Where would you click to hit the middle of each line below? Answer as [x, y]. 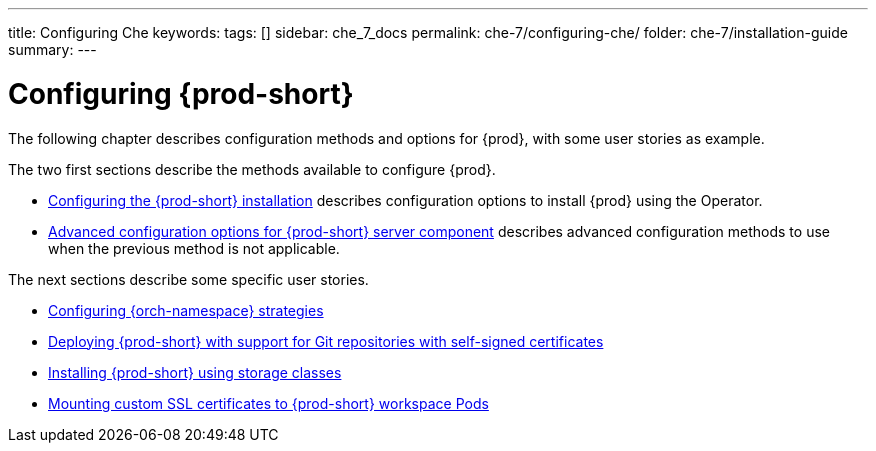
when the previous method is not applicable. [194, 248]
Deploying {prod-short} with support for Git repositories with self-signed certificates [326, 341]
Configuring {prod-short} [181, 93]
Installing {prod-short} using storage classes [195, 372]
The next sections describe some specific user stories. [188, 279]
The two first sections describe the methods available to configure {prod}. [252, 169]
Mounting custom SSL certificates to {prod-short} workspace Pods [268, 403]
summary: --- [52, 49]
